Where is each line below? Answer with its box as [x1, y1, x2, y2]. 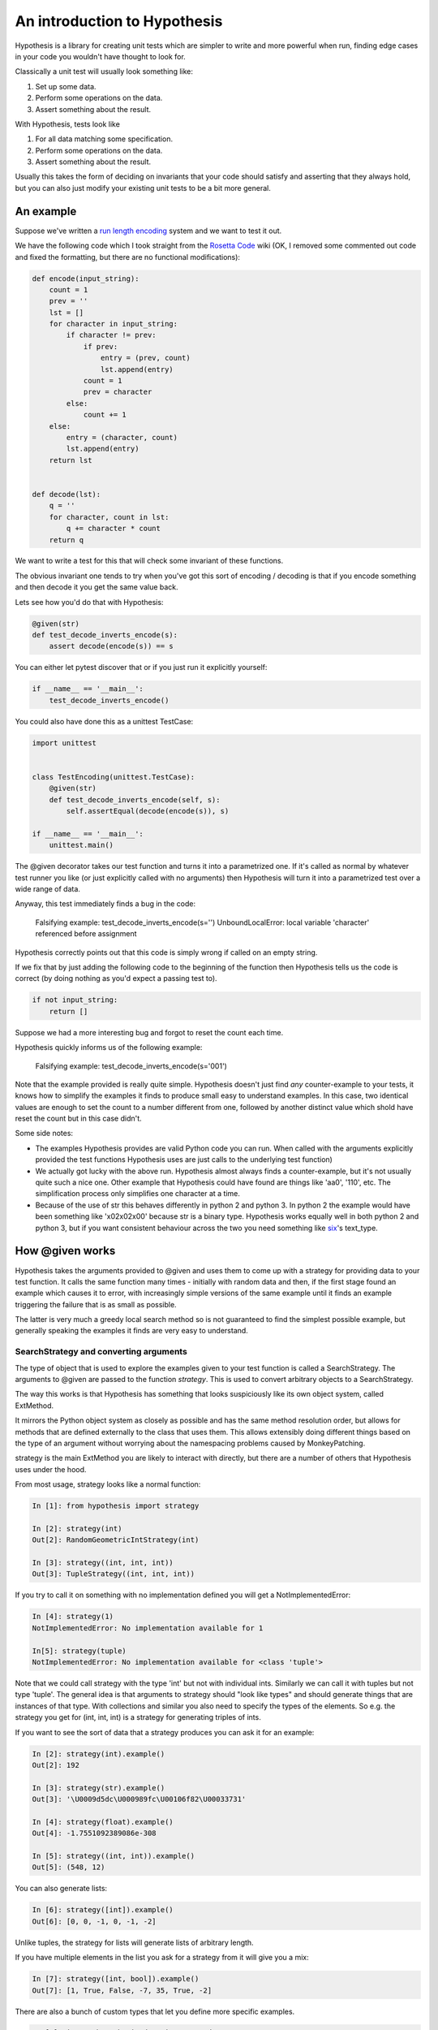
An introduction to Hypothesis [15, 12, 223, 30]
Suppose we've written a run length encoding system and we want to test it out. [15, 226, 282, 235]
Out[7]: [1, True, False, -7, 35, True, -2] [32, 1985, 213, 1995]
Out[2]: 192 [32, 1760, 80, 1769]
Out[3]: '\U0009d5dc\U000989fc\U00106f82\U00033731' [32, 1795, 247, 1804]
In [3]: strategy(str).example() [32, 1783, 165, 1792]
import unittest [32, 738, 97, 747]
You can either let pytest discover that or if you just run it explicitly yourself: [15, 663, 268, 672]
